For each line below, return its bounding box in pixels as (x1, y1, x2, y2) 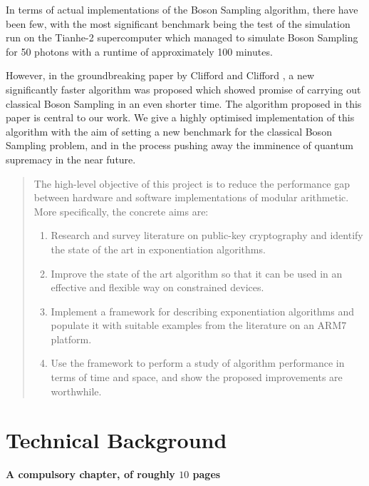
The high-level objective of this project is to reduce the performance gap (33, 176, 350, 191)
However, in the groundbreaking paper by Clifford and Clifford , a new (6, 68, 315, 83)
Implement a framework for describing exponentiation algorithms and (51, 303, 355, 318)
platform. (51, 331, 92, 346)
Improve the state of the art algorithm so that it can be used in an (51, 265, 343, 280)
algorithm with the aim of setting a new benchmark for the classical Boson (6, 123, 332, 138)
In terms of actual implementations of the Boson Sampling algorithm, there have (6, 2, 358, 16)
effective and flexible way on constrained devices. (51, 280, 264, 295)
